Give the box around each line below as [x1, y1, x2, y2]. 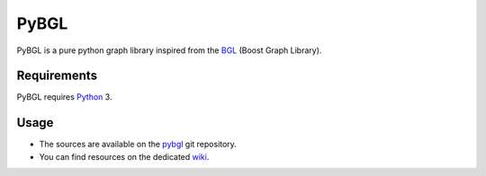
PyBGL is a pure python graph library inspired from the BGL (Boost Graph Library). [16, 45, 322, 56]
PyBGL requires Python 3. [16, 92, 112, 102]
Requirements [16, 68, 98, 84]
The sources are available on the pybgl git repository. [39, 139, 238, 150]
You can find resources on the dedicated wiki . [39, 151, 210, 162]
